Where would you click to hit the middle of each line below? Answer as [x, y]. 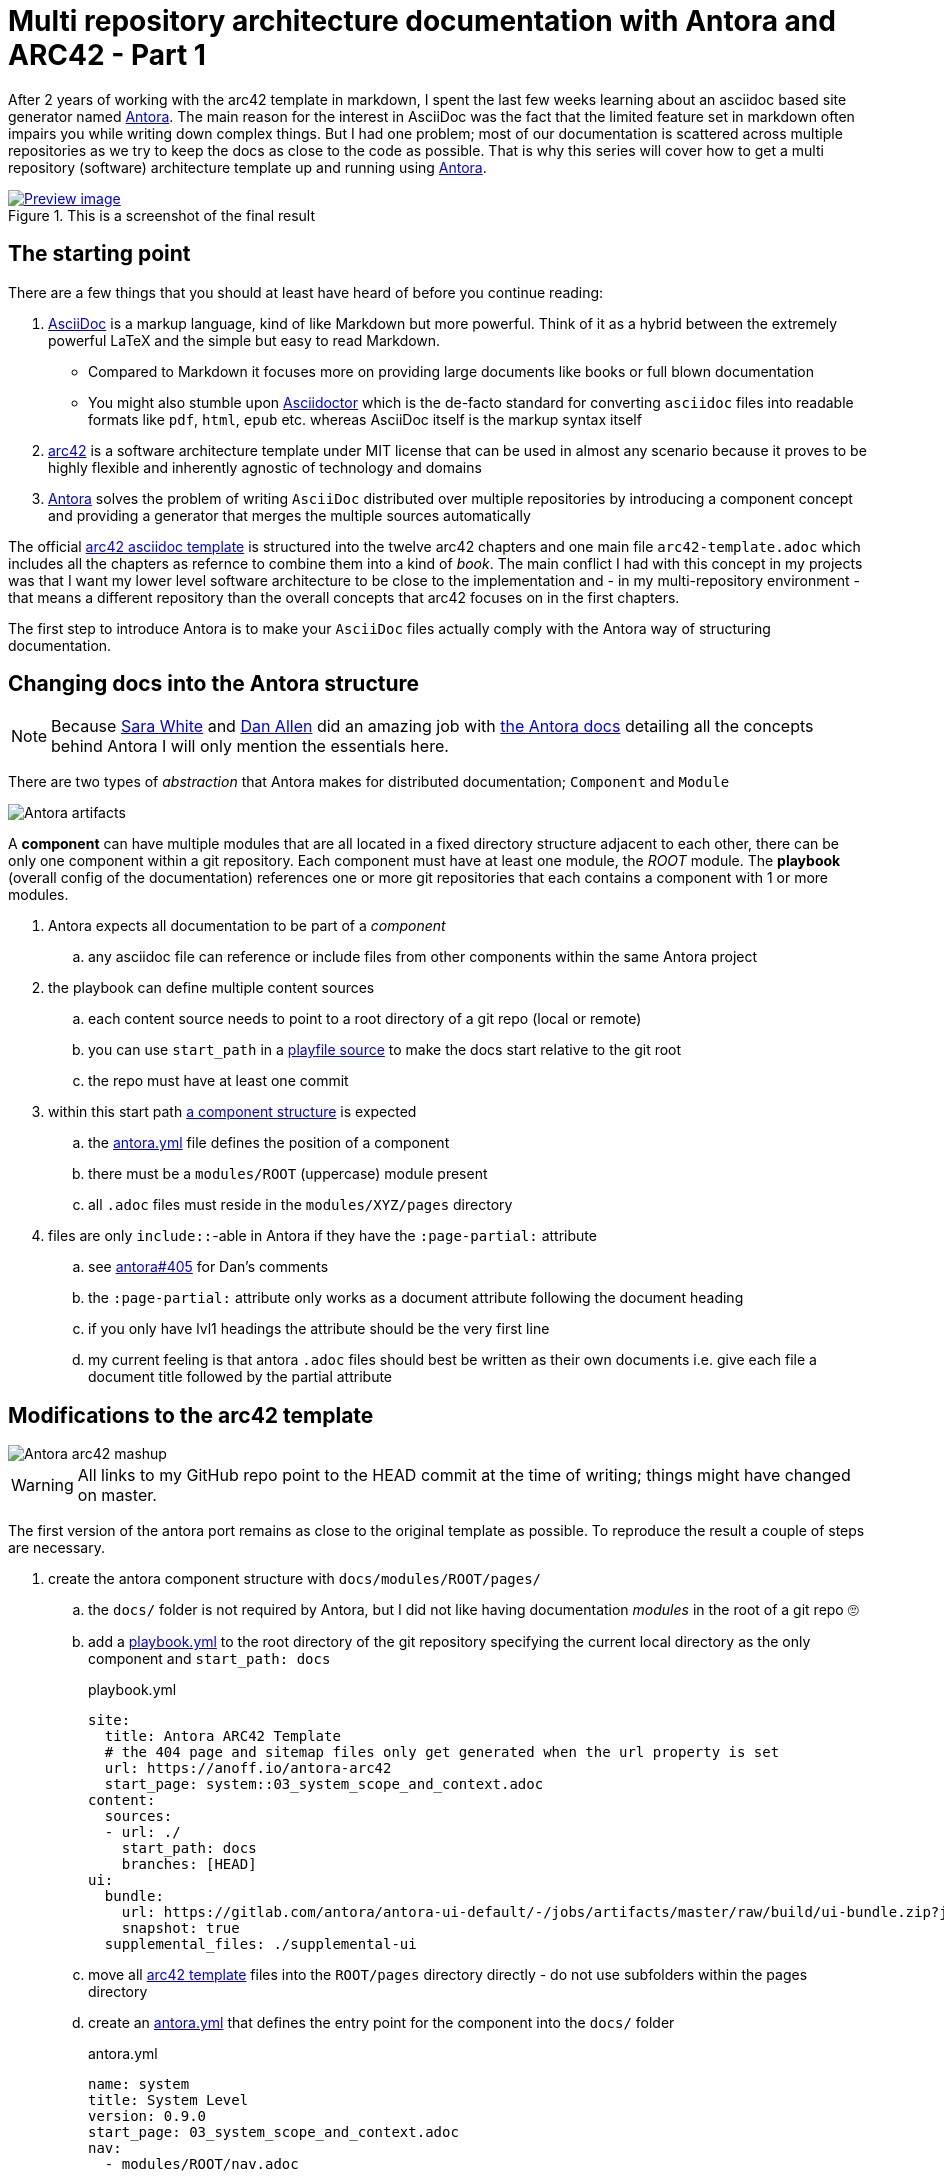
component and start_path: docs [209, 1659]
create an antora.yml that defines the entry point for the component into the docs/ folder [381, 2023]
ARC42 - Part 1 [107, 55]
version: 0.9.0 [147, 2116]
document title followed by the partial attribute [240, 1377]
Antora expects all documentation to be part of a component [247, 926]
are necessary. [57, 1548]
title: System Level [168, 2100]
